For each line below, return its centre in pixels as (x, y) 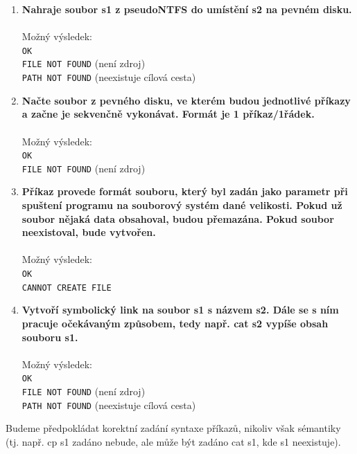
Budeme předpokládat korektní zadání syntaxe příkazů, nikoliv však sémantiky (173, 428)
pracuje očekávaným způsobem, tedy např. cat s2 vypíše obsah (175, 323)
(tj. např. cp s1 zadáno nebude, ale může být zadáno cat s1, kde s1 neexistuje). (173, 441)
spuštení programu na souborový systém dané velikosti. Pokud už (182, 205)
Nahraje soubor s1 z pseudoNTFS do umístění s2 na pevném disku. (187, 9)
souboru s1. (50, 337)
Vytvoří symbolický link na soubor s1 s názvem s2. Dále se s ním (180, 310)
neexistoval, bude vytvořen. (89, 232)
